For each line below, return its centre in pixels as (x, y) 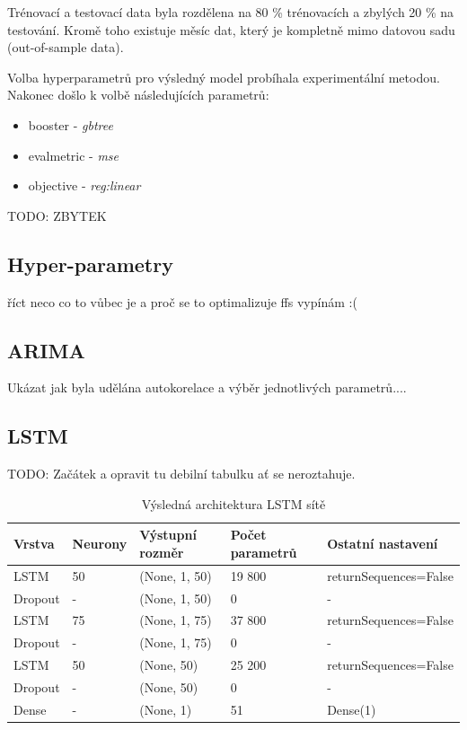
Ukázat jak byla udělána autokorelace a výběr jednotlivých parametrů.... (207, 387)
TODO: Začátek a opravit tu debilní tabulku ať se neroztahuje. (181, 474)
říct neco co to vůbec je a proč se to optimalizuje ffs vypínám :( (182, 301)
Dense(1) (352, 709)
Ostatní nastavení (383, 544)
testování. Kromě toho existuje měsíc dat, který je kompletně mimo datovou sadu (231, 29)
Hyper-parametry (90, 264)
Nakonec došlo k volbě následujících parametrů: (138, 95)
